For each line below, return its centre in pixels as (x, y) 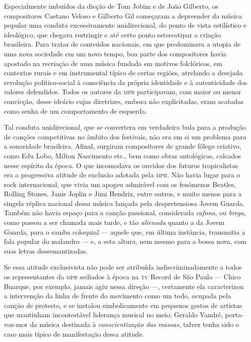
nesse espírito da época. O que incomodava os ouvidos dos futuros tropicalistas (121, 165)
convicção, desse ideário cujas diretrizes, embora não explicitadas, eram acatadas (124, 101)
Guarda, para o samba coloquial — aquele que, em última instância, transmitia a (125, 231)
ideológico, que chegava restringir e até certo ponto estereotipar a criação (112, 34)
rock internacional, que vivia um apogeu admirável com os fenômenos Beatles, (120, 184)
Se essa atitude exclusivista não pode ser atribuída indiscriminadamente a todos (123, 267)
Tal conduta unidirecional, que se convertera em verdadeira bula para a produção (125, 127)
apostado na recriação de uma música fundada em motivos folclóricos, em (113, 63)
